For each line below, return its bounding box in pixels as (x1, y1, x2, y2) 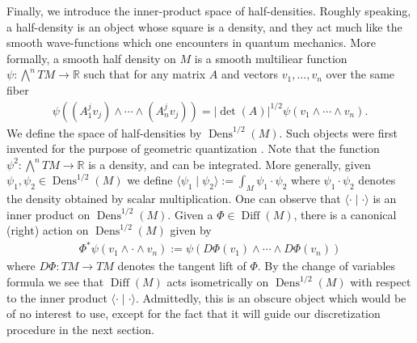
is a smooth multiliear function (194, 49, 347, 66)
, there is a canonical (293, 205, 397, 222)
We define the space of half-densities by (6, 124, 202, 141)
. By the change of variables (257, 257, 396, 274)
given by (170, 222, 212, 239)
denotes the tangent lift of (117, 257, 246, 274)
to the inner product (6, 289, 107, 306)
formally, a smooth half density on (6, 49, 176, 66)
